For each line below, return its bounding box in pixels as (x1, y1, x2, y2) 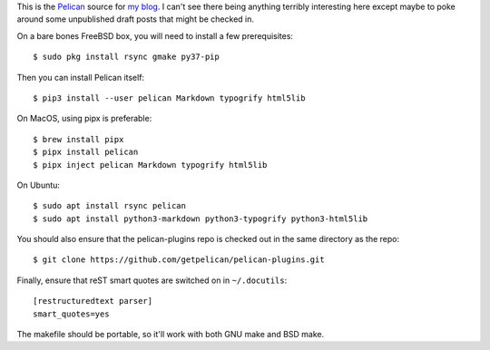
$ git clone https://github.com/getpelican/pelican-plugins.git (33, 255, 326, 265)
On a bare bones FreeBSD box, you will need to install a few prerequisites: (16, 30, 294, 41)
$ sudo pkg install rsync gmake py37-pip (33, 52, 220, 63)
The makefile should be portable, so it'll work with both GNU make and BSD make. (16, 329, 325, 340)
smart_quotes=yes (33, 308, 110, 319)
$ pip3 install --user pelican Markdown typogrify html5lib (33, 92, 306, 103)
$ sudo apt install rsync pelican (33, 200, 186, 211)
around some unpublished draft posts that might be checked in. (16, 14, 254, 24)
